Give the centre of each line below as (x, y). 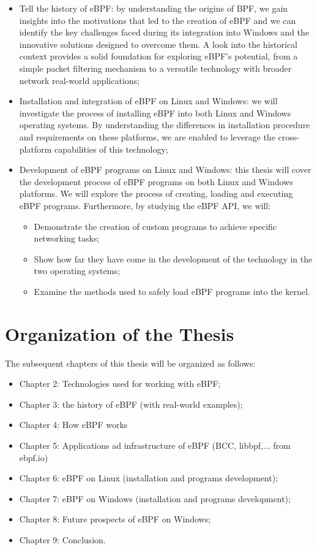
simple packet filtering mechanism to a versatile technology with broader (155, 68)
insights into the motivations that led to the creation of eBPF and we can (158, 20)
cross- (289, 136)
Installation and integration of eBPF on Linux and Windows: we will (148, 101)
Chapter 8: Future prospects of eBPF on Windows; (115, 519)
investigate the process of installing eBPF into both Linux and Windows (155, 113)
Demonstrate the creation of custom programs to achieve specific (155, 226)
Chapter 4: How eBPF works (73, 425)
